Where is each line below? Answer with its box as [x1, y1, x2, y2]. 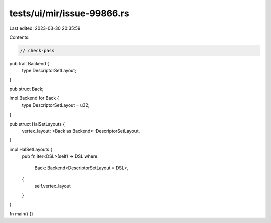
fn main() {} [9, 211, 34, 217]
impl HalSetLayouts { [9, 146, 53, 152]
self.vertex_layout [34, 183, 71, 189]
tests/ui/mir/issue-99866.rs [9, 8, 130, 19]
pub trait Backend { [9, 60, 50, 66]
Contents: [9, 34, 30, 40]
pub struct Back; [9, 86, 44, 92]
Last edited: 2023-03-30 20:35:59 [9, 25, 81, 31]
